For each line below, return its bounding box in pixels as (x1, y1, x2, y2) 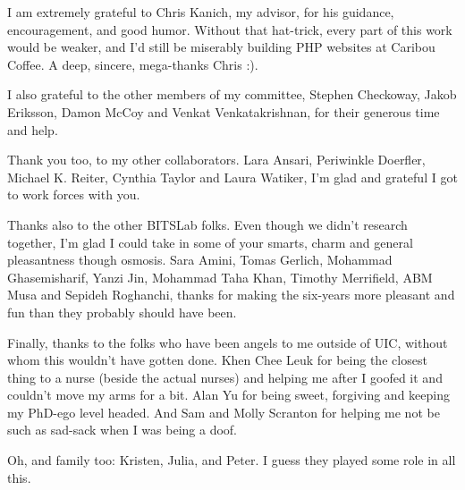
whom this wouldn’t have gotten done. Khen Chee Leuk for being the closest (7, 351, 427, 369)
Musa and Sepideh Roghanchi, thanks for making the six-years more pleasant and (7, 285, 455, 304)
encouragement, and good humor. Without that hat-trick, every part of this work (7, 20, 452, 38)
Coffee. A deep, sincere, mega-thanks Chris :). (7, 55, 258, 73)
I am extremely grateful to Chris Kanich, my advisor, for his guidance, (7, 3, 394, 21)
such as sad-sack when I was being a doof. (7, 420, 238, 439)
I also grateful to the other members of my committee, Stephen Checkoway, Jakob (7, 85, 457, 104)
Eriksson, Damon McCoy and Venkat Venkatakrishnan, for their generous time (7, 102, 440, 121)
